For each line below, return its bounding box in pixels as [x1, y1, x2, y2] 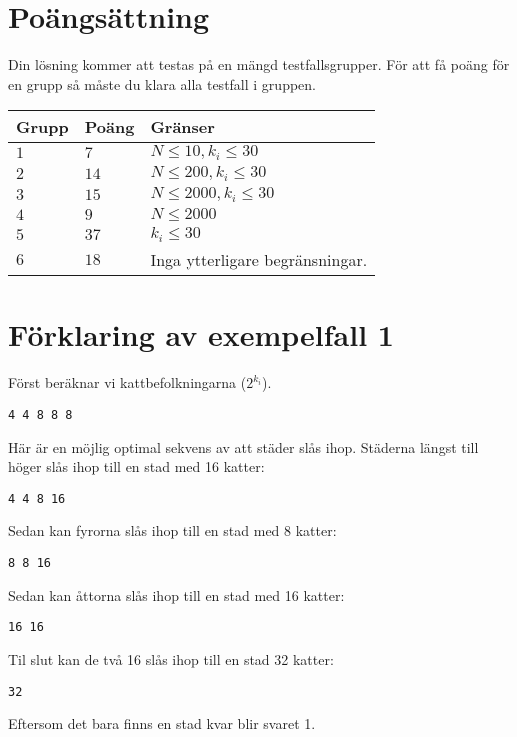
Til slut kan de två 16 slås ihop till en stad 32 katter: [8, 648, 334, 669]
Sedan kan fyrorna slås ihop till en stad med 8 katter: [8, 520, 337, 541]
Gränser [150, 115, 215, 139]
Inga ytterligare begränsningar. [150, 248, 368, 272]
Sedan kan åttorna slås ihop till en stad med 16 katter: [8, 584, 345, 605]
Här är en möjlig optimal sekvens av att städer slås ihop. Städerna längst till [8, 436, 479, 457]
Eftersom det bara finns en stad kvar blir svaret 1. [8, 713, 316, 734]
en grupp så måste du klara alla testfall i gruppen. [8, 73, 316, 94]
